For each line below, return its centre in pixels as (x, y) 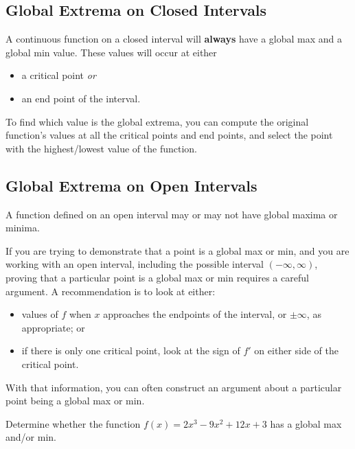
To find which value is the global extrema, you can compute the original (157, 121)
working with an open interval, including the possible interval (135, 264)
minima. (23, 228)
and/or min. (31, 437)
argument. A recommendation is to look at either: (111, 291)
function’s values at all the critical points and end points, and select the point (169, 135)
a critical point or (59, 75)
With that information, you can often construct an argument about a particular (174, 387)
